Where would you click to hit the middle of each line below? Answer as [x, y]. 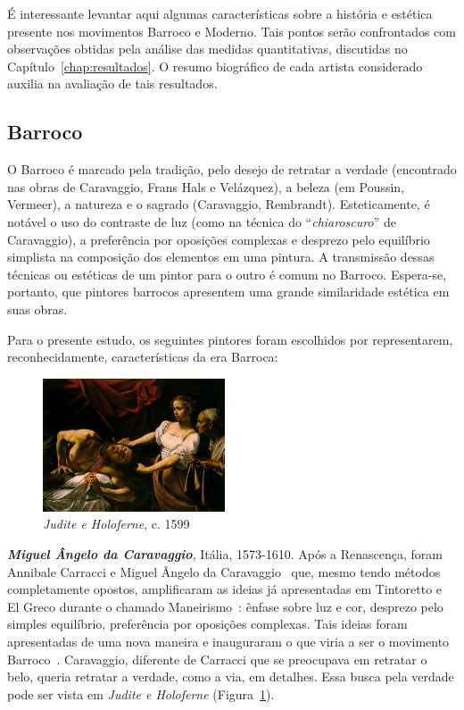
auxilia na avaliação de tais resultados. [112, 84]
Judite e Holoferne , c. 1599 [116, 524]
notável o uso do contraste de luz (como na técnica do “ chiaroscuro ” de [202, 221]
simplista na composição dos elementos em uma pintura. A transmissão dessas [221, 257]
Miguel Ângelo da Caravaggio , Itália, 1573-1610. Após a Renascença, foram [225, 553]
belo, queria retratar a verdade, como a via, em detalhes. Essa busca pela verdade [231, 677]
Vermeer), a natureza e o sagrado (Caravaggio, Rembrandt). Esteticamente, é [219, 204]
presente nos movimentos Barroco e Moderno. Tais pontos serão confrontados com [232, 31]
